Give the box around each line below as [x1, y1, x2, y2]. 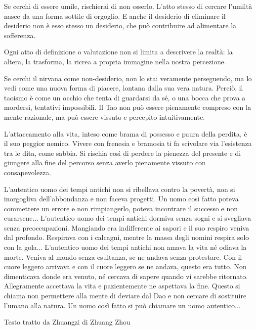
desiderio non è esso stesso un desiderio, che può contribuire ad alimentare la [4, 20, 237, 31]
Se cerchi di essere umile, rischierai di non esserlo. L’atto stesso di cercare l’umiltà [4, 1, 252, 11]
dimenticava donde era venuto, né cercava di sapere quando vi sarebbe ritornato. [4, 271, 248, 281]
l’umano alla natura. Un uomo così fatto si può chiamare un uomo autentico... [4, 300, 241, 310]
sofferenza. [4, 30, 36, 40]
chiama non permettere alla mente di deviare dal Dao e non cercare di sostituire [4, 290, 247, 301]
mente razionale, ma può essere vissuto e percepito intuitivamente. [4, 111, 205, 122]
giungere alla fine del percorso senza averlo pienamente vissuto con [4, 157, 206, 168]
